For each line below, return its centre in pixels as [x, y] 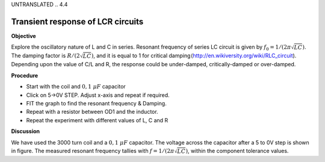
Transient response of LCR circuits [77, 21]
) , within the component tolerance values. [237, 151]
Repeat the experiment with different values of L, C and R [97, 120]
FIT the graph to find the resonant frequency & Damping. [96, 104]
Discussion [26, 131]
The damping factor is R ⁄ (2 [46, 56]
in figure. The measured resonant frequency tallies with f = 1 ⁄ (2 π [93, 151]
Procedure [25, 75]
